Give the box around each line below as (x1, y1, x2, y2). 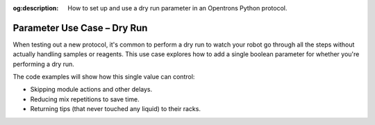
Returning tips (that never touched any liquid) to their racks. (30, 105, 201, 113)
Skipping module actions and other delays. (30, 85, 153, 94)
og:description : (12, 4, 59, 12)
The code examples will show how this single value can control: (12, 73, 195, 81)
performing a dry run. (12, 60, 74, 68)
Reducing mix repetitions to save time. (30, 94, 140, 103)
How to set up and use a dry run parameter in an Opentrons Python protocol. (67, 4, 287, 12)
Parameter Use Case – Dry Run (12, 22, 148, 34)
